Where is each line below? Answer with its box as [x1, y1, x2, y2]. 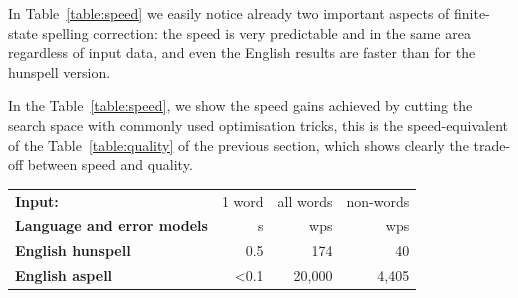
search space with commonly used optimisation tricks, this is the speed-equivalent [8, 114, 508, 135]
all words [277, 190, 333, 211]
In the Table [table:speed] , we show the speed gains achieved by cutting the [8, 95, 473, 116]
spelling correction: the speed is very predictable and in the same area [42, 22, 471, 43]
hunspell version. [8, 61, 111, 82]
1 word [221, 190, 264, 211]
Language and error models [15, 215, 208, 236]
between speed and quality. [27, 154, 193, 175]
